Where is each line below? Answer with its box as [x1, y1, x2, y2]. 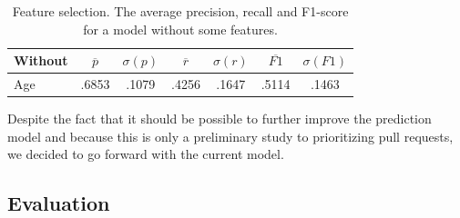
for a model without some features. [83, 19, 278, 38]
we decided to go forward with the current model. [7, 144, 284, 163]
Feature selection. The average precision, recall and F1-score [12, 2, 349, 20]
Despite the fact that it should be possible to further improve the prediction [7, 109, 432, 128]
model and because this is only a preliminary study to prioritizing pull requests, [7, 126, 454, 145]
